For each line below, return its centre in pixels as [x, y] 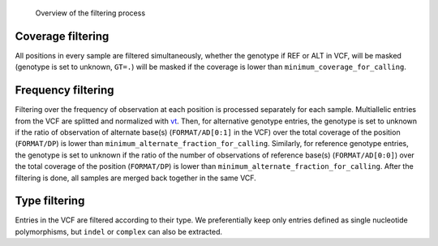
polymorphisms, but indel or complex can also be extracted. [119, 231]
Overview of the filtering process [90, 13]
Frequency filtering [64, 91]
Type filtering [50, 201]
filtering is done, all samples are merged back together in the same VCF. [136, 178]
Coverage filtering [62, 36]
